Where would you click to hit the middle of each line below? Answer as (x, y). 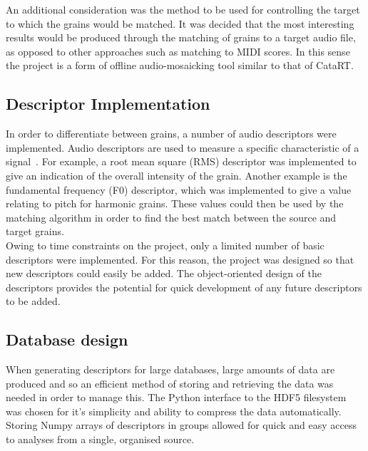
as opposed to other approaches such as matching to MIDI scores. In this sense (178, 51)
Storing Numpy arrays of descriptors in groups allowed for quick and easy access (181, 425)
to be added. (33, 301)
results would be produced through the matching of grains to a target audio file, (181, 37)
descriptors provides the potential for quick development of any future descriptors (184, 287)
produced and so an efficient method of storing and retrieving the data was (170, 383)
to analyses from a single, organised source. (100, 439)
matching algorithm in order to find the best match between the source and (171, 217)
